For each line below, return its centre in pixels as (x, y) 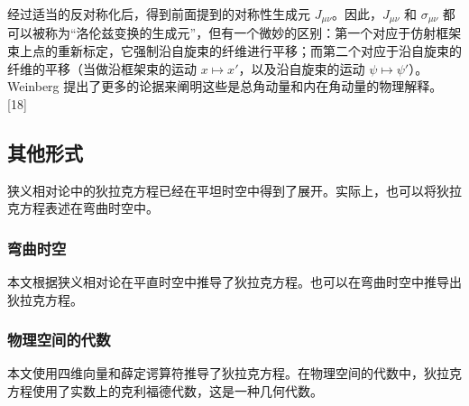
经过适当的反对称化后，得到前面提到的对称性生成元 (159, 14)
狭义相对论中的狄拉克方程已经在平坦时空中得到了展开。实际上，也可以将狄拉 (234, 190)
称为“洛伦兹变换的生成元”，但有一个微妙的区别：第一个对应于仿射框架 (253, 33)
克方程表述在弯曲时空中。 (83, 208)
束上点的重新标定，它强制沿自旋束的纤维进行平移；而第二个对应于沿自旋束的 (234, 51)
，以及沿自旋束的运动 (302, 68)
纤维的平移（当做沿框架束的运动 (102, 68)
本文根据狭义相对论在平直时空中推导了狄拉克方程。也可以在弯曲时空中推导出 (234, 282)
